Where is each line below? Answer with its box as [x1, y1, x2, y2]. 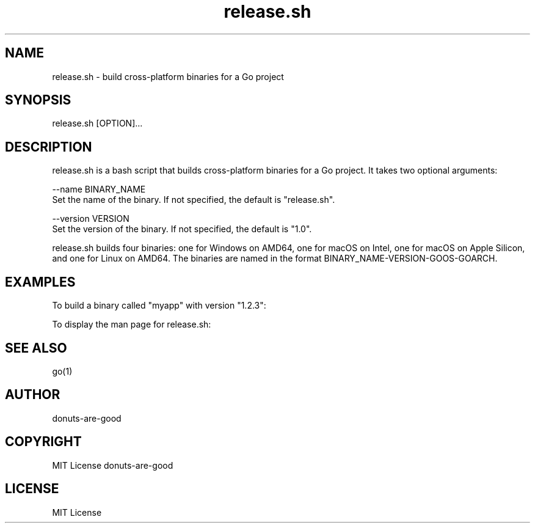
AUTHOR [5, 387, 60, 403]
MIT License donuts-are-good [52, 460, 173, 471]
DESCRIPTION [5, 139, 92, 155]
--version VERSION [52, 213, 129, 224]
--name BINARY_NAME [52, 184, 146, 195]
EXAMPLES [5, 274, 76, 290]
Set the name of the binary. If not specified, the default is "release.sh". [52, 194, 335, 205]
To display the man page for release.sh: [52, 319, 211, 330]
